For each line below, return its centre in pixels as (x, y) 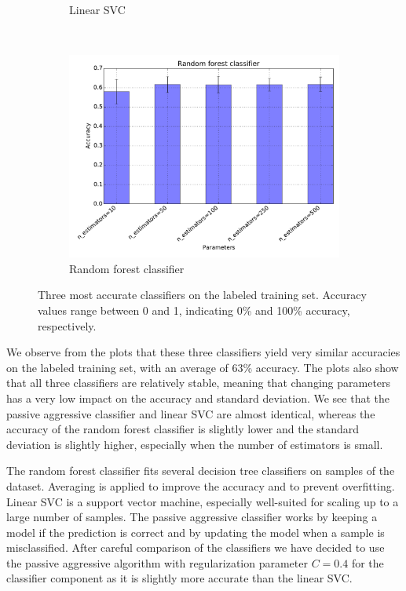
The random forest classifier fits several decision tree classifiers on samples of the (201, 471)
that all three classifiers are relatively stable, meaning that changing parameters (199, 383)
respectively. (67, 325)
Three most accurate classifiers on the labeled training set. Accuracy (202, 295)
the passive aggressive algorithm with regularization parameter (157, 562)
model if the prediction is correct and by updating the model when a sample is (196, 532)
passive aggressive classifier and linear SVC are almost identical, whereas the (191, 413)
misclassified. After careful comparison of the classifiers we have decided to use (196, 547)
